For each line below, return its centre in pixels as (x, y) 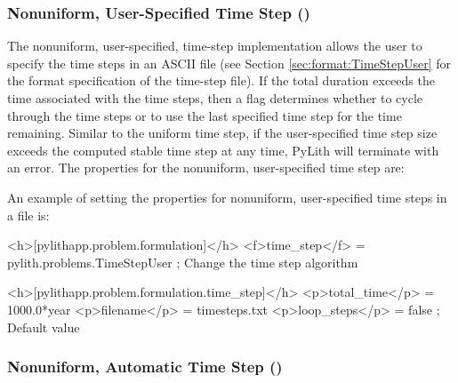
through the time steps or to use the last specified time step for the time (205, 115)
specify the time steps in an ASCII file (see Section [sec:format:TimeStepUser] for (229, 63)
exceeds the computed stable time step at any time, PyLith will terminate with (223, 150)
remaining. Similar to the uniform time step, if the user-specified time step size (222, 133)
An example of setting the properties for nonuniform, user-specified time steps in (227, 197)
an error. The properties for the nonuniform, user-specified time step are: (206, 168)
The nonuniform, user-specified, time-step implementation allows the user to (215, 46)
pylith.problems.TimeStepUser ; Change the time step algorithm (183, 262)
